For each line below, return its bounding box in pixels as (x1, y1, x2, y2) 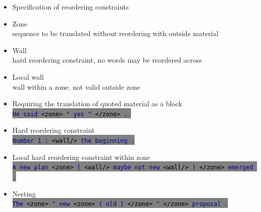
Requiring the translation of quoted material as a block (12, 98, 182, 109)
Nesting (12, 188, 36, 198)
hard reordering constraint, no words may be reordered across (12, 55, 202, 65)
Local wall (12, 71, 44, 82)
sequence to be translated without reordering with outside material (12, 28, 219, 39)
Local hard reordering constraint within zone (12, 151, 151, 162)
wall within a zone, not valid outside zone (12, 81, 141, 92)
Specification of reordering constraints (12, 2, 129, 12)
